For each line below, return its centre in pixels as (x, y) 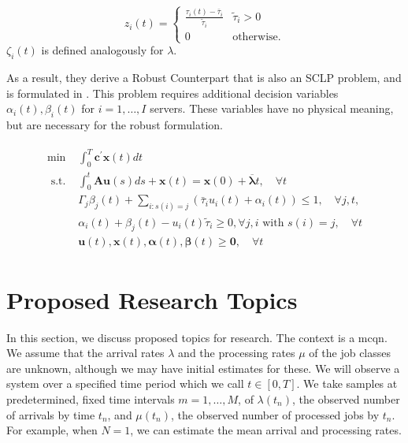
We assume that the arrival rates (85, 353)
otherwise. (257, 37)
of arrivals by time (51, 414)
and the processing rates (237, 353)
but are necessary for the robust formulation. (115, 125)
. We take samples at (347, 383)
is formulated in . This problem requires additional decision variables (172, 93)
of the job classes (350, 353)
